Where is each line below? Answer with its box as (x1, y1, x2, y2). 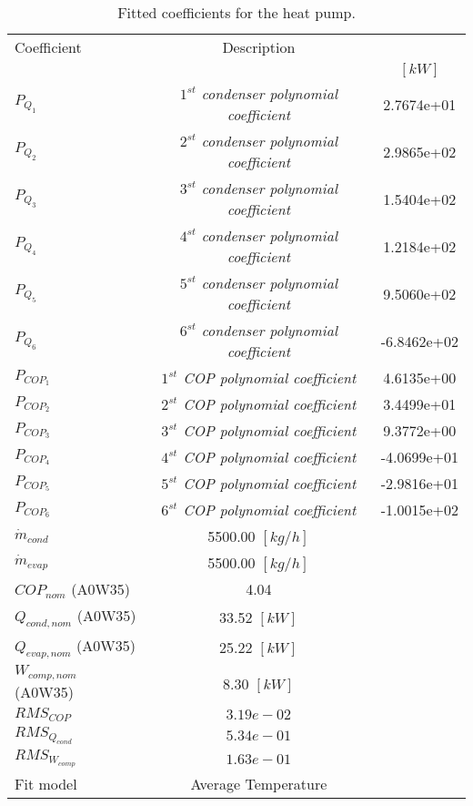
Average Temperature (190, 773, 327, 795)
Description (222, 36, 296, 57)
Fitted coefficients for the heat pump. (117, 2, 356, 23)
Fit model (15, 773, 77, 795)
